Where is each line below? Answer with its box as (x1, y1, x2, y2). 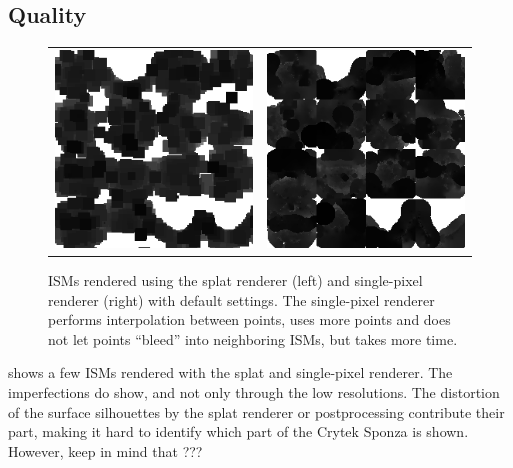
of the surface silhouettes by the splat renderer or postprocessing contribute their (8, 401, 505, 422)
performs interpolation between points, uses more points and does (48, 309, 451, 330)
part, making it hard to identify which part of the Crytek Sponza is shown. (8, 421, 469, 442)
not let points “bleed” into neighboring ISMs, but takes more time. (48, 328, 458, 349)
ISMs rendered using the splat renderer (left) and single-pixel (48, 270, 423, 291)
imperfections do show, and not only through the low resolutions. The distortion (8, 382, 500, 403)
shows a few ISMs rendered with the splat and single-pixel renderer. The (8, 362, 453, 383)
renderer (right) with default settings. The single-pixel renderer (48, 289, 435, 310)
